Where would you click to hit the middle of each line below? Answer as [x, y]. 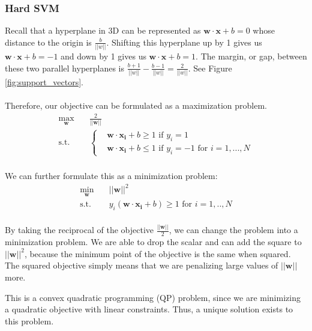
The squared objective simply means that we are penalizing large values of [142, 265]
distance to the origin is [48, 42]
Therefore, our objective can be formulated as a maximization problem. [136, 105]
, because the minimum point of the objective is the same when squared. [157, 253]
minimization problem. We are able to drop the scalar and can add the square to [153, 242]
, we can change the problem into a [233, 230]
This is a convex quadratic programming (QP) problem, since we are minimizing [153, 297]
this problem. [29, 320]
